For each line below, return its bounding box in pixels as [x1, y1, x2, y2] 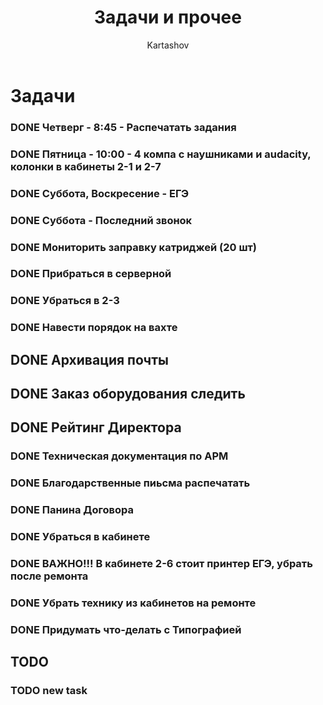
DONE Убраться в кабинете [10, 530, 151, 544]
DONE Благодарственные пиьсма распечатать [10, 476, 251, 490]
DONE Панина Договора [10, 503, 135, 517]
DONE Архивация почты [10, 351, 169, 368]
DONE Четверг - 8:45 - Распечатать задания [10, 120, 237, 134]
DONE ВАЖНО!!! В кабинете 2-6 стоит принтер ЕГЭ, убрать [10, 557, 313, 571]
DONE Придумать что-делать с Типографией [10, 622, 242, 636]
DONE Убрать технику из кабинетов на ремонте [10, 596, 257, 610]
